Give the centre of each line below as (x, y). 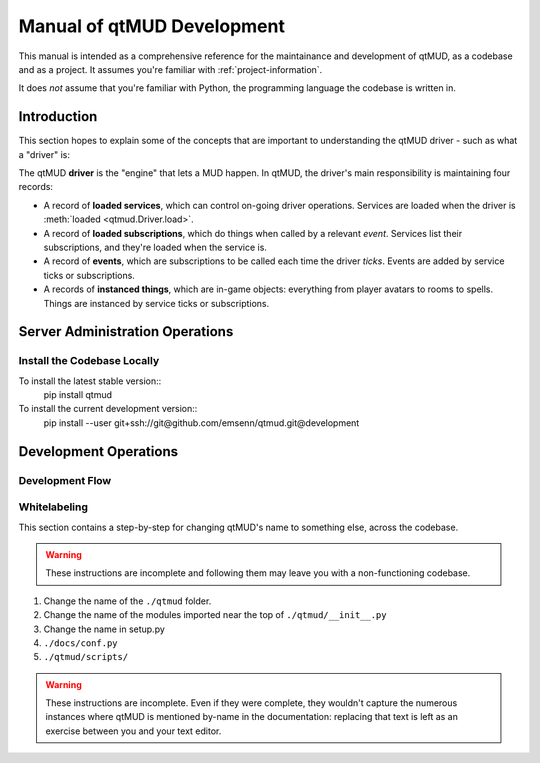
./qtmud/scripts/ (86, 657)
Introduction (58, 116)
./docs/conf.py (81, 643)
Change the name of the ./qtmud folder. (127, 601)
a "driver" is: (44, 154)
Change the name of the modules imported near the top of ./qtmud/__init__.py (215, 615)
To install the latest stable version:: (90, 381)
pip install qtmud (78, 395)
